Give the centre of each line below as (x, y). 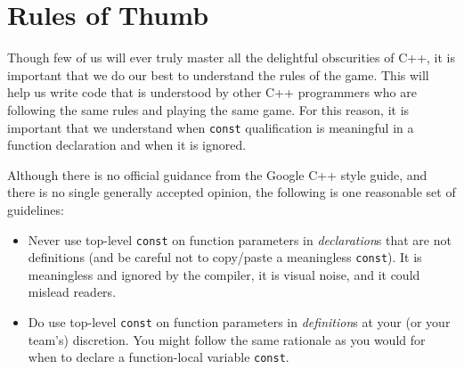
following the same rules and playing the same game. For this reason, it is (208, 109)
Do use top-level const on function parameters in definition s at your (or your (239, 322)
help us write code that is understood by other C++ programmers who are (212, 92)
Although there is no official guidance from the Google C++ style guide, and (217, 174)
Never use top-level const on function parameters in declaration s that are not (240, 239)
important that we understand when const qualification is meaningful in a (211, 127)
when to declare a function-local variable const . (159, 357)
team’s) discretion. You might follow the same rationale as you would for (227, 339)
